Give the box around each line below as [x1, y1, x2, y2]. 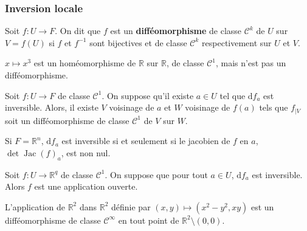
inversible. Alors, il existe [5, 101, 98, 114]
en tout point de [118, 213, 179, 226]
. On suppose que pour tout [105, 168, 208, 181]
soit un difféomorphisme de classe [5, 114, 129, 126]
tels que [259, 101, 288, 114]
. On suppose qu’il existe [102, 89, 194, 102]
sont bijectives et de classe [89, 36, 187, 49]
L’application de [5, 200, 65, 213]
